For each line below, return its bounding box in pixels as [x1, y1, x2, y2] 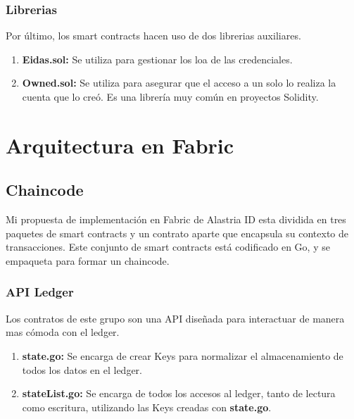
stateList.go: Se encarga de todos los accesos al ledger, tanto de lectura [22, 386, 336, 401]
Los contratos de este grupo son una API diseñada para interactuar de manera [6, 311, 345, 325]
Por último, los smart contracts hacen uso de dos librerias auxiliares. [6, 28, 301, 43]
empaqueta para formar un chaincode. [6, 253, 170, 268]
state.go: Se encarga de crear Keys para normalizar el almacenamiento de [22, 348, 343, 363]
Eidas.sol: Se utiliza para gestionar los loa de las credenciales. [22, 51, 293, 66]
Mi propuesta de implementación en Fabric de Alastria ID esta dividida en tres [6, 212, 346, 227]
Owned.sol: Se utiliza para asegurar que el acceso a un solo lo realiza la [22, 75, 336, 90]
